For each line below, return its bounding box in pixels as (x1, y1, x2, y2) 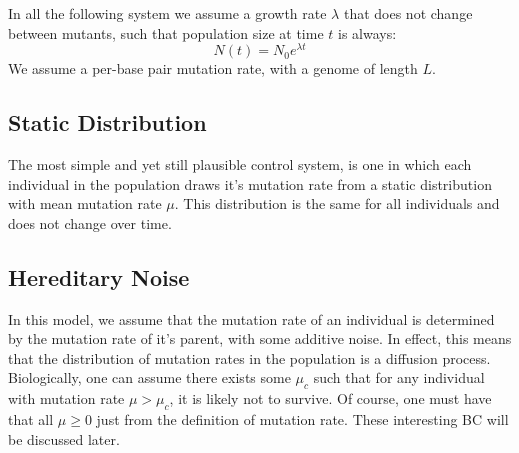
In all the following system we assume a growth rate (8, 3, 327, 23)
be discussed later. (8, 428, 120, 449)
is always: (337, 22, 397, 43)
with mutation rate (8, 388, 125, 409)
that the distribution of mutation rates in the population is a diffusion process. (8, 347, 491, 368)
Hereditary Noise (8, 261, 190, 292)
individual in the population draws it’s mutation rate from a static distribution (8, 173, 492, 194)
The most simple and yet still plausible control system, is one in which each (8, 154, 472, 175)
